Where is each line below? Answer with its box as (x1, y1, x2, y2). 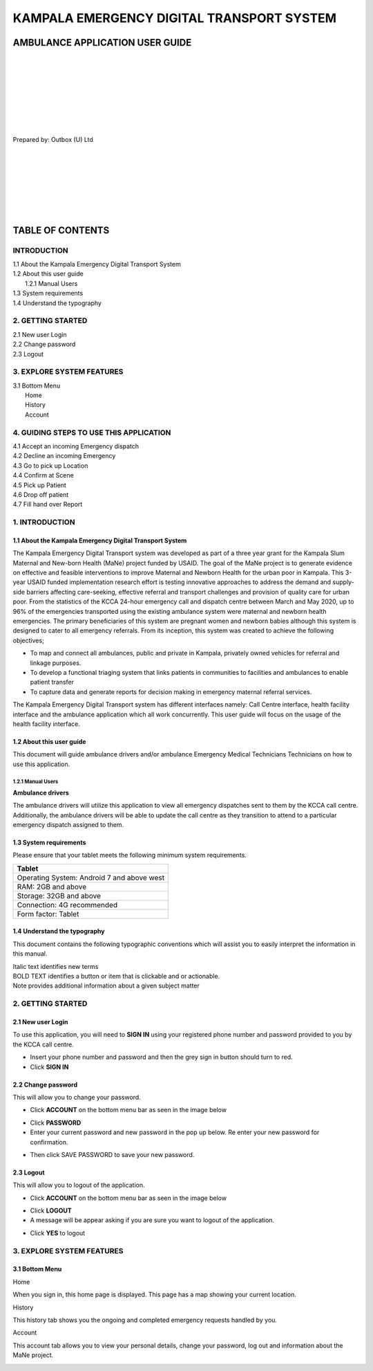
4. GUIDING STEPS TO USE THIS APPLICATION (12, 428, 171, 437)
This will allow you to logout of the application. (12, 1181, 145, 1190)
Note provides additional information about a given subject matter (12, 981, 200, 990)
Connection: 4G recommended (17, 900, 117, 909)
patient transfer (30, 678, 75, 687)
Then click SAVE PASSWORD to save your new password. (30, 1150, 195, 1159)
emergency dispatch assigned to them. (12, 821, 124, 829)
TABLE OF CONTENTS (12, 224, 110, 236)
